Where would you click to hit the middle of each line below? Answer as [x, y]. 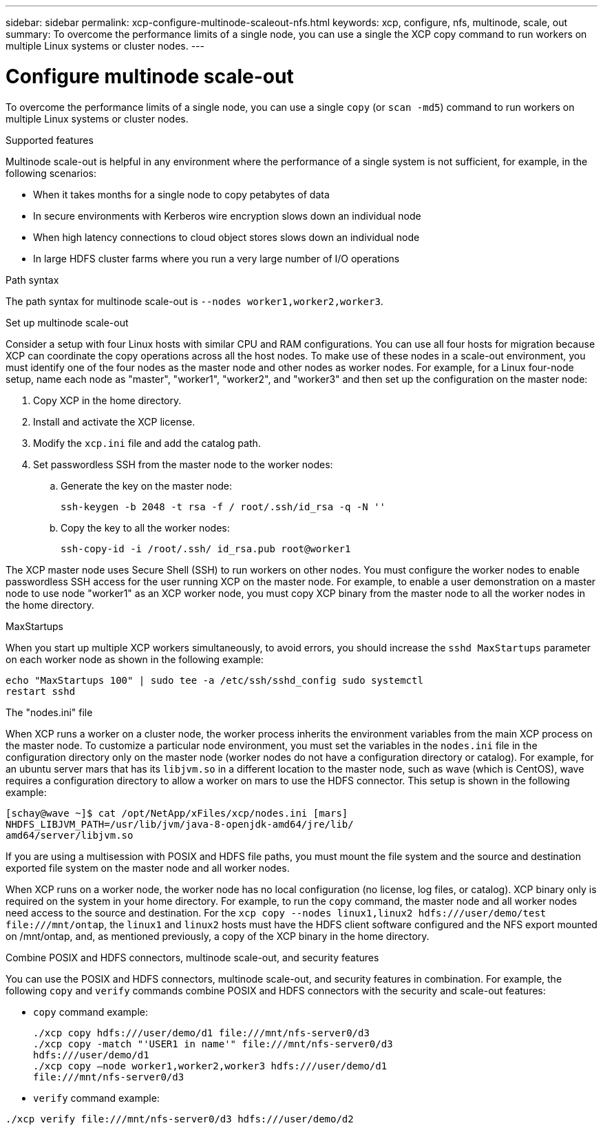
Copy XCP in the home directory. [107, 400]
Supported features [50, 140]
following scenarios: [51, 173]
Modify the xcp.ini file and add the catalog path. [147, 443]
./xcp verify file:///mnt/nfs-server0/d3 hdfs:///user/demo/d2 [180, 1119]
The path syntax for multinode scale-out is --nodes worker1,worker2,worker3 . [194, 301]
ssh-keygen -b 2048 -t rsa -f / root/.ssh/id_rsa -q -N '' [223, 506]
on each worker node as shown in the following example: [135, 659]
